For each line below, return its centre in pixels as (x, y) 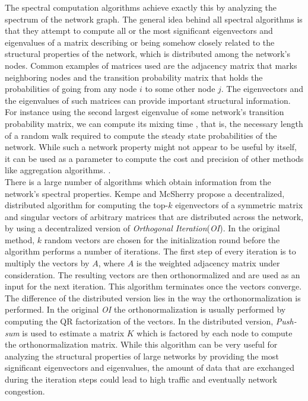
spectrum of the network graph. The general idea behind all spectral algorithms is (154, 19)
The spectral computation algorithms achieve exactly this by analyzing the (141, 7)
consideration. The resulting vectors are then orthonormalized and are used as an (153, 274)
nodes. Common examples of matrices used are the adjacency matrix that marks (151, 65)
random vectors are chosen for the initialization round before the (162, 239)
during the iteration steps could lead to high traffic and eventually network (141, 379)
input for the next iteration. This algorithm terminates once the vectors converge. (153, 286)
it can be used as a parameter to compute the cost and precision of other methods (154, 158)
